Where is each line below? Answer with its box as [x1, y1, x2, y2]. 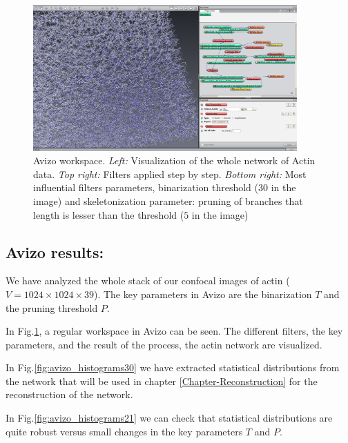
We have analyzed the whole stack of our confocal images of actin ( [6, 273, 290, 288]
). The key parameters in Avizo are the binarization [93, 286, 312, 301]
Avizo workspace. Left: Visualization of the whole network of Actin [33, 153, 316, 168]
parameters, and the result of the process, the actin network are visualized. [6, 337, 322, 351]
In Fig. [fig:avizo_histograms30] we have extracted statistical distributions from [6, 360, 340, 375]
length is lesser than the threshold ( [33, 207, 184, 221]
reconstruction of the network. [6, 387, 133, 402]
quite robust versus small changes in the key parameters [6, 424, 243, 438]
